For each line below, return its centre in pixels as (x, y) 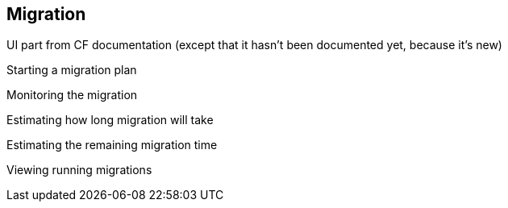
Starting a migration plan (72, 70)
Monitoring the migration (72, 95)
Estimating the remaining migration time (112, 145)
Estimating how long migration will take (110, 120)
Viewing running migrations (79, 170)
